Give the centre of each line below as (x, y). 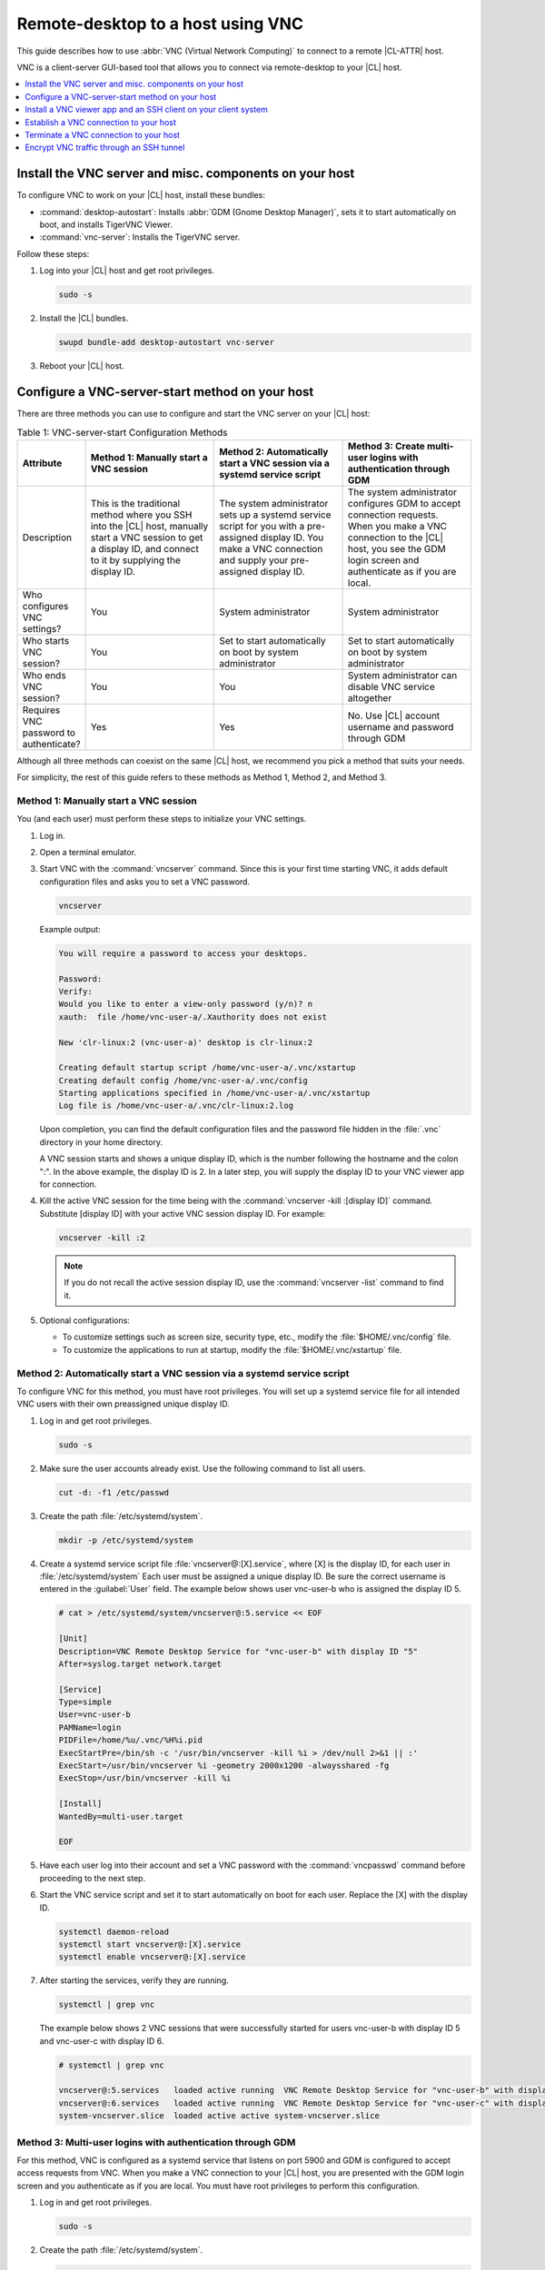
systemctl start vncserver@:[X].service (149, 1944)
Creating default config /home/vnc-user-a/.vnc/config (183, 1080)
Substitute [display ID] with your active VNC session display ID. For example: (183, 1213)
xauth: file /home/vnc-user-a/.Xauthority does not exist (193, 1017)
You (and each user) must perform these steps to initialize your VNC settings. (162, 819)
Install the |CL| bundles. (84, 319)
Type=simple (85, 1702)
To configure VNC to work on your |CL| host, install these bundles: (141, 195)
